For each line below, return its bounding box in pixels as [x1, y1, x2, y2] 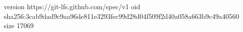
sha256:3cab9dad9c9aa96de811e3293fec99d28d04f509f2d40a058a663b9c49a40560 [4, 11, 239, 21]
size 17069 [4, 20, 34, 31]
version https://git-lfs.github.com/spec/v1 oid [4, 1, 140, 11]
